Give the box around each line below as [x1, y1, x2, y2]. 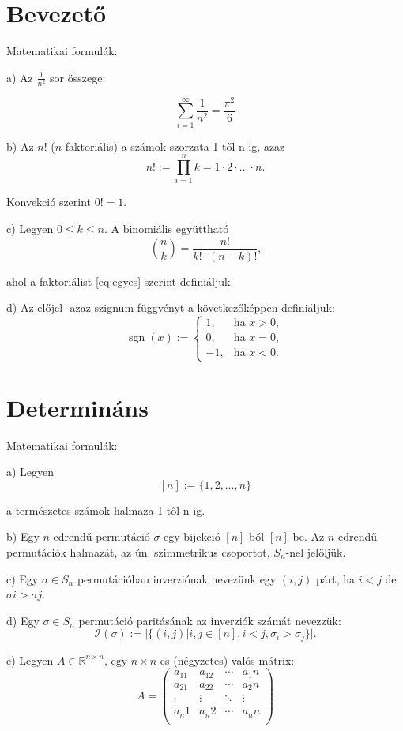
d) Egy [6, 612, 40, 628]
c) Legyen [6, 220, 54, 237]
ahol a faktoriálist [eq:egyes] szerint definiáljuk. [6, 272, 234, 289]
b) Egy [6, 528, 40, 545]
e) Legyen [6, 651, 54, 668]
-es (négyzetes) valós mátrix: [156, 651, 295, 668]
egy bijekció [164, 528, 220, 545]
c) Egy [6, 570, 39, 587]
